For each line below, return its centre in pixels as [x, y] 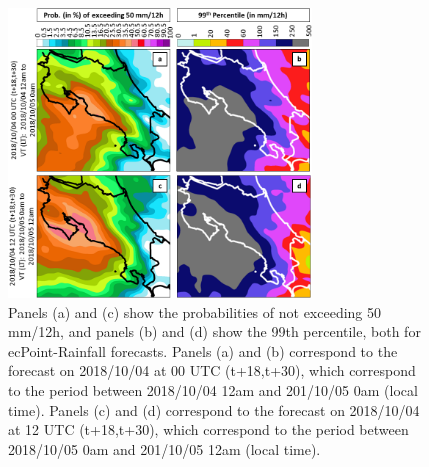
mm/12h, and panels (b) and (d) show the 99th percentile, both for [214, 331]
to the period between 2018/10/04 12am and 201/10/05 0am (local [213, 390]
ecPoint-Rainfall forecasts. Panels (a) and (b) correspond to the [203, 350]
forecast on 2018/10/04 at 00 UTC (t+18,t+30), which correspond [212, 370]
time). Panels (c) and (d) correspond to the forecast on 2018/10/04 [214, 409]
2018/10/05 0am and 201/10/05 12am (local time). [164, 448]
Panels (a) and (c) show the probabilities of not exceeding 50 [195, 311]
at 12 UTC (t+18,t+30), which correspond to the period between [208, 429]
